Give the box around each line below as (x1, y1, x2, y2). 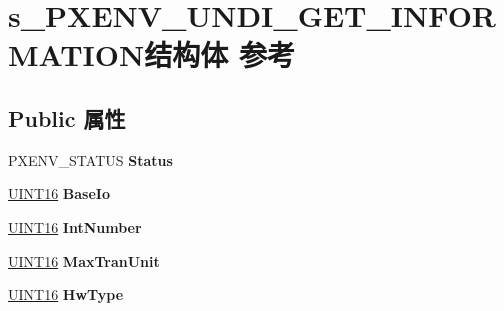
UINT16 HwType (8, 284, 124, 305)
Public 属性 (8, 102, 126, 133)
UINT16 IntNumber (8, 216, 142, 237)
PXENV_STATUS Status (8, 149, 173, 170)
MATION (8, 34, 145, 75)
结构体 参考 (144, 34, 295, 75)
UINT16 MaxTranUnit (8, 250, 160, 271)
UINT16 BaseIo (8, 183, 111, 204)
